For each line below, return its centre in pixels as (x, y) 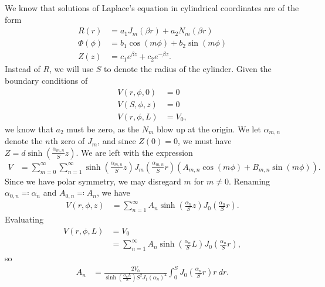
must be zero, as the (103, 129)
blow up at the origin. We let (209, 129)
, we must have (204, 141)
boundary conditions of (46, 80)
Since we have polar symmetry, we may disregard (93, 181)
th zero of (67, 141)
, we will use (72, 69)
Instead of (23, 69)
